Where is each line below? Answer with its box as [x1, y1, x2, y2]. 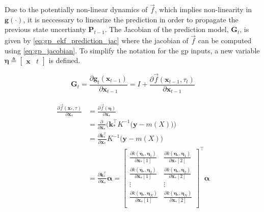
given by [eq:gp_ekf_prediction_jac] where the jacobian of [5, 35, 189, 46]
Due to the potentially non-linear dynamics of [5, 4, 148, 15]
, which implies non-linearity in [154, 4, 252, 15]
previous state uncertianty [5, 24, 86, 35]
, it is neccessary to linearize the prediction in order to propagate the [23, 14, 239, 24]
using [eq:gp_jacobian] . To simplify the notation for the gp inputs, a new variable [5, 45, 260, 55]
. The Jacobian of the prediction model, [104, 24, 229, 35]
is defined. [48, 55, 81, 66]
